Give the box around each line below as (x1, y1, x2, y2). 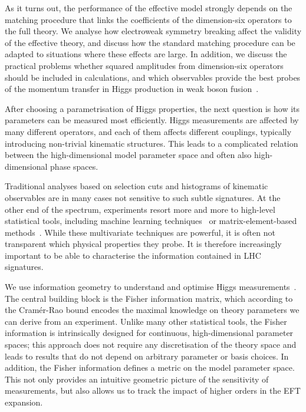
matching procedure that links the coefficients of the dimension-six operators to (5, 13, 292, 25)
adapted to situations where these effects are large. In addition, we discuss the (5, 48, 287, 60)
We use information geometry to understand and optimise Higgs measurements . (5, 281, 297, 293)
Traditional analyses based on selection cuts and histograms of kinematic (5, 180, 268, 192)
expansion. (5, 396, 43, 408)
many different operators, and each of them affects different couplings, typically (5, 125, 292, 137)
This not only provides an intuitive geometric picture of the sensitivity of (5, 373, 269, 385)
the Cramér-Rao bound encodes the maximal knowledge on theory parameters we (5, 304, 300, 316)
